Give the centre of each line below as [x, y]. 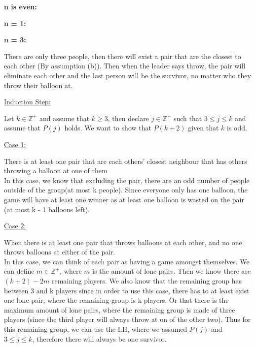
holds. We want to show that [108, 128]
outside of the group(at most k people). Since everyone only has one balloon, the [126, 190]
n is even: [20, 6]
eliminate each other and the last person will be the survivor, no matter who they [127, 75]
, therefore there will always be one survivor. [99, 338]
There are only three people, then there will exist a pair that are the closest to [123, 56]
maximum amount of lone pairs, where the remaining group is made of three [120, 309]
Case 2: [15, 226]
